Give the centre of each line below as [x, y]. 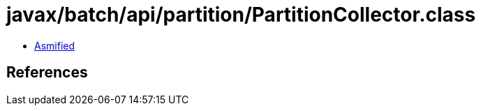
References [47, 73]
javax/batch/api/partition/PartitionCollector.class [241, 15]
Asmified [55, 45]
